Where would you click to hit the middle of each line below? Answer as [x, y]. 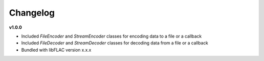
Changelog [32, 13]
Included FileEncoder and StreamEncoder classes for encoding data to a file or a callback [111, 36]
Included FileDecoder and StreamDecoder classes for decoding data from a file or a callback [115, 43]
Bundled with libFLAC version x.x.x [56, 50]
